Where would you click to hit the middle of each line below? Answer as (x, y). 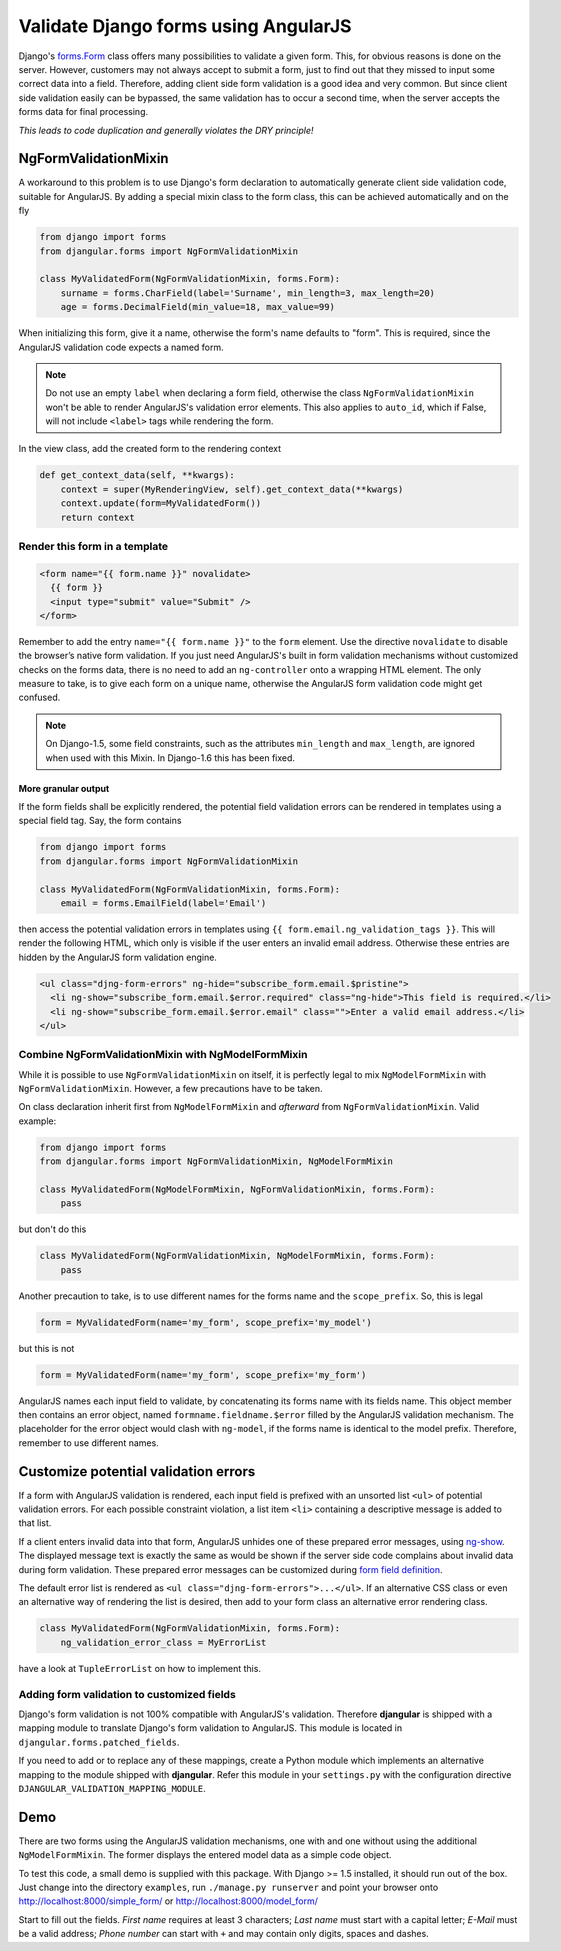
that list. (35, 1523)
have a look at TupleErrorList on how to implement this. (140, 1668)
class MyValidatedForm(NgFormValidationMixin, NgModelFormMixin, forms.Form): (237, 1256)
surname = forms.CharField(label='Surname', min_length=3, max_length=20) (247, 293)
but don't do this (52, 1229)
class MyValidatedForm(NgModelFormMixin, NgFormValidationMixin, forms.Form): (237, 1189)
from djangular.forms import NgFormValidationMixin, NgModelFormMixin (216, 1161)
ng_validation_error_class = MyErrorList (163, 1642)
